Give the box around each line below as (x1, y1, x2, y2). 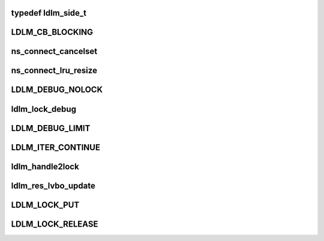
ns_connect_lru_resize (11, 66, 97, 76)
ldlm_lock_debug (11, 104, 76, 114)
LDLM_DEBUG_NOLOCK (11, 85, 103, 95)
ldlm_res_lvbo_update (11, 180, 95, 191)
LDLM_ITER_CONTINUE (11, 142, 100, 153)
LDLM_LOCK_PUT (11, 200, 80, 210)
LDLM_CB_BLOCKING (11, 27, 93, 37)
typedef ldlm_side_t (11, 8, 87, 18)
